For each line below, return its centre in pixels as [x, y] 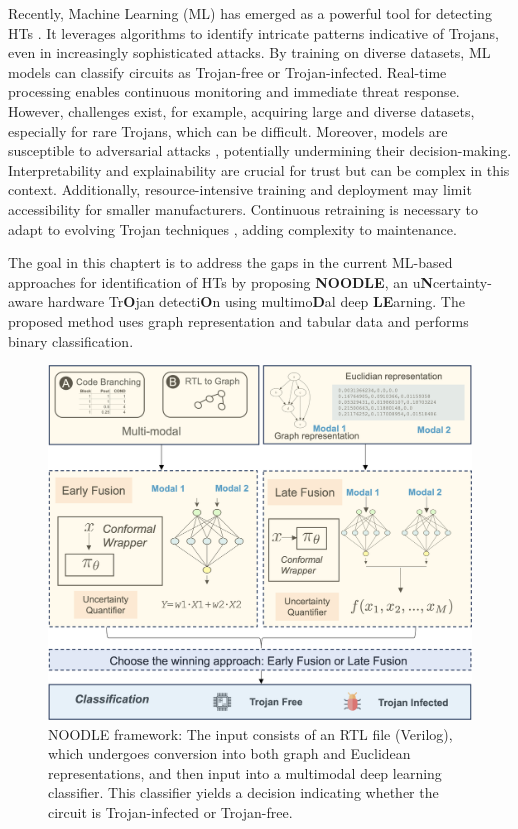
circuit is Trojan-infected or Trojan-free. [170, 811]
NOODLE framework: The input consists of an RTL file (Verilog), [250, 733]
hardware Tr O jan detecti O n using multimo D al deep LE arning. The [256, 301]
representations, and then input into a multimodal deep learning [245, 772]
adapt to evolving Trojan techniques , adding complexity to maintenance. [232, 228]
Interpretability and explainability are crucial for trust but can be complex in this [259, 169]
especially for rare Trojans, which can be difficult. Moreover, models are [228, 130]
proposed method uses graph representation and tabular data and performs [238, 320]
